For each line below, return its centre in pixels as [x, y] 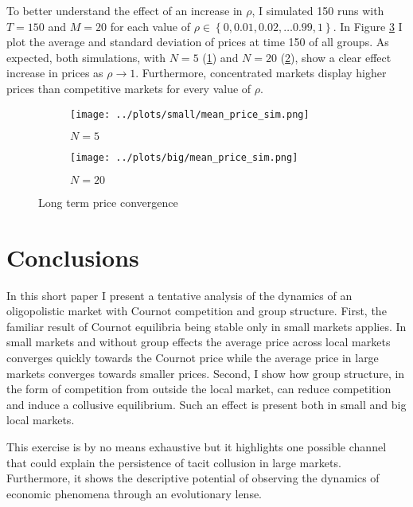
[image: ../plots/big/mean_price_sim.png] [184, 158]
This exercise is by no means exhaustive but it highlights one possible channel [197, 446]
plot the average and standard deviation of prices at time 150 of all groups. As [198, 42]
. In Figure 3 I [368, 26]
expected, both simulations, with [86, 57]
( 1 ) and [220, 57]
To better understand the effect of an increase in [125, 10]
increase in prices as [55, 73]
